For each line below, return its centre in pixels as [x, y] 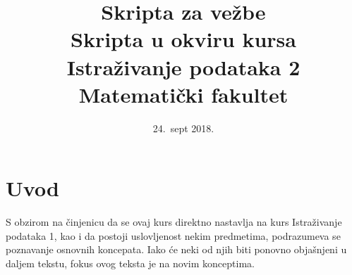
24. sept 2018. [183, 128]
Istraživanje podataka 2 [183, 66]
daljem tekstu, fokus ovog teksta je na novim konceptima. [130, 263]
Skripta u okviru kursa [183, 39]
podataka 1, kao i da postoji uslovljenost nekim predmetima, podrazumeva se [173, 235]
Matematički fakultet [183, 94]
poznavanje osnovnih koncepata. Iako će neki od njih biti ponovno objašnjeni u [176, 249]
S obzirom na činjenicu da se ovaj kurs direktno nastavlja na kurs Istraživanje [174, 222]
